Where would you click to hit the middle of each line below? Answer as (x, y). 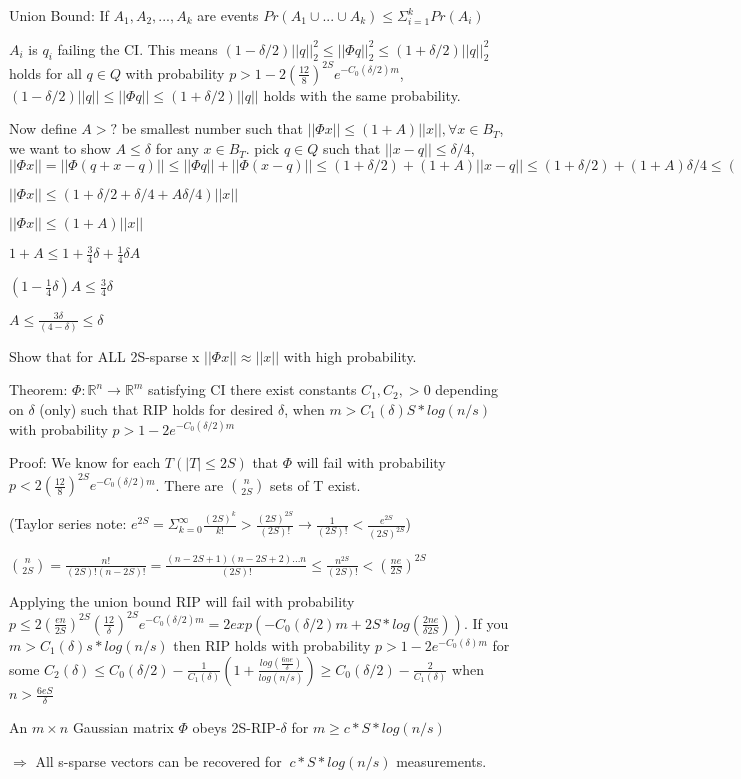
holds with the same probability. (362, 94)
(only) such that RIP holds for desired (156, 409)
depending (466, 389)
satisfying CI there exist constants (252, 389)
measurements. (441, 760)
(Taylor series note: (68, 523)
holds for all (45, 72)
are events (228, 15)
